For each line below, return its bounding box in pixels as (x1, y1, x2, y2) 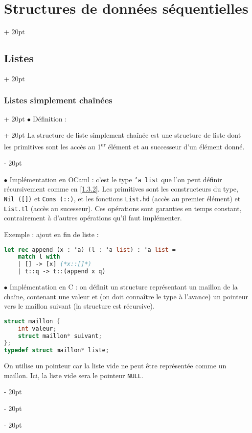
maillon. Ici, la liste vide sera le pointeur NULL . (4, 370, 143, 380)
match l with (18, 253, 60, 261)
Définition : (33, 113, 67, 123)
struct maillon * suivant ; (18, 332, 102, 339)
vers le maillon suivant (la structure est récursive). (4, 301, 155, 311)
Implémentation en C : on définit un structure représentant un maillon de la (9, 282, 238, 292)
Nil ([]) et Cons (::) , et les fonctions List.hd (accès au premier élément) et (4, 193, 241, 204)
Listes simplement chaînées (4, 94, 113, 106)
